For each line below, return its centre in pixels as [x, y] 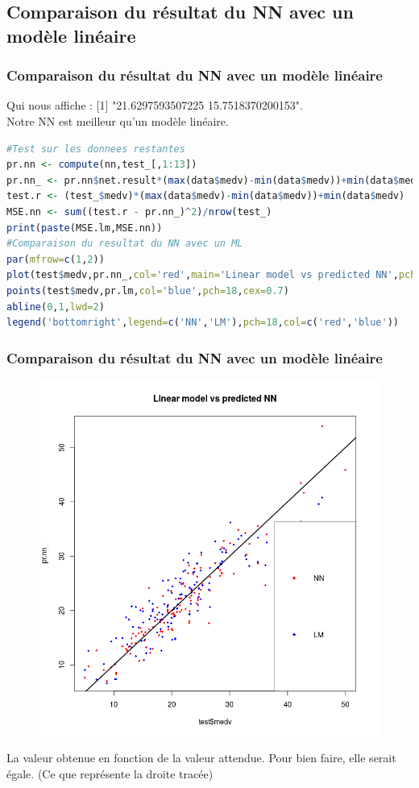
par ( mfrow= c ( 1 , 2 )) [56, 259]
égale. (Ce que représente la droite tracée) [110, 774]
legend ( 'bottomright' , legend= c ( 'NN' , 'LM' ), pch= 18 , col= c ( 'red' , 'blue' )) [203, 323]
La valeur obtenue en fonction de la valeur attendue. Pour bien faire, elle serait [201, 758]
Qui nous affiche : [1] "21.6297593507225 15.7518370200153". [155, 105]
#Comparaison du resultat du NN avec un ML [125, 244]
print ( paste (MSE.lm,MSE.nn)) [85, 228]
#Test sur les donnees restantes [96, 149]
